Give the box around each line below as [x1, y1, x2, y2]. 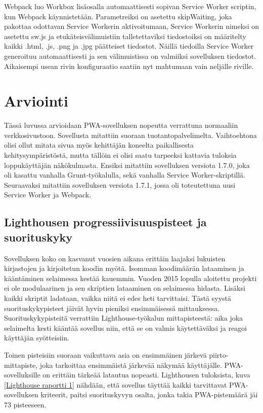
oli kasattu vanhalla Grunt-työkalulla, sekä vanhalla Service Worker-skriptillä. [4, 169, 245, 180]
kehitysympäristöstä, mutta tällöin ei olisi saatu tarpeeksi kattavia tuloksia [4, 150, 237, 160]
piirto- [209, 349, 229, 360]
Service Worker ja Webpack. [4, 189, 92, 200]
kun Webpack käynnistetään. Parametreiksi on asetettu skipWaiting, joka [4, 11, 232, 21]
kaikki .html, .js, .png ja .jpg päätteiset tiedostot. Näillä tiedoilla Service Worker [4, 41, 254, 51]
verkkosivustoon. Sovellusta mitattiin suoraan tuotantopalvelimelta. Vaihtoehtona [4, 129, 257, 140]
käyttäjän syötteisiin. [4, 332, 69, 343]
